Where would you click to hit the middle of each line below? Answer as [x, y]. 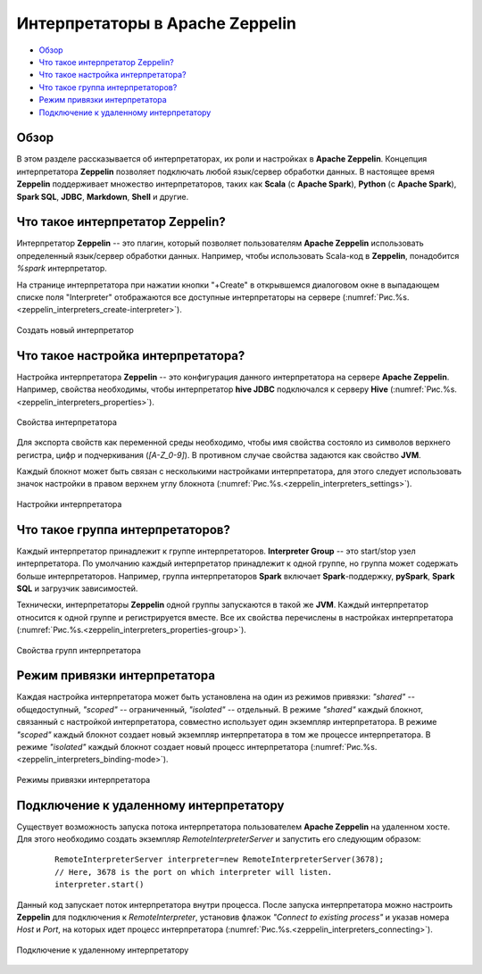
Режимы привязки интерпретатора [83, 779]
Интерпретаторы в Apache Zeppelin [156, 23]
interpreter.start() [100, 885]
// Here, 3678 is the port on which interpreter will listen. [194, 872]
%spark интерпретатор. [62, 269]
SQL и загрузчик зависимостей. [77, 588]
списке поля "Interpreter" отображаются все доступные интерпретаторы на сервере [179, 297]
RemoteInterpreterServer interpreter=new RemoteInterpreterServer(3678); [220, 860]
